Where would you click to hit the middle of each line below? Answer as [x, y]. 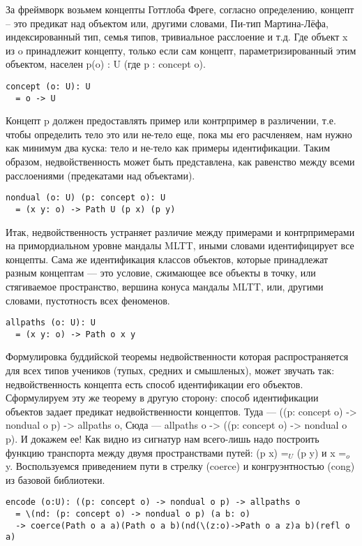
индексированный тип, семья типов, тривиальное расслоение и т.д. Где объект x [177, 37]
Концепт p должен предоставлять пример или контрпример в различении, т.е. [171, 120]
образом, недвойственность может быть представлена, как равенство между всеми [180, 162]
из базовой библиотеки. [55, 479]
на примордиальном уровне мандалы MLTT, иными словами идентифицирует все [180, 245]
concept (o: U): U [48, 86]
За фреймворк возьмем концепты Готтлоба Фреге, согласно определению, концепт [180, 9]
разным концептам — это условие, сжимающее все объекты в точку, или [161, 273]
